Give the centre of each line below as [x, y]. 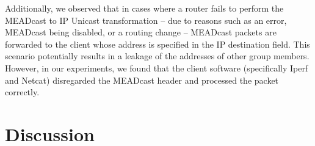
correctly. [22, 92]
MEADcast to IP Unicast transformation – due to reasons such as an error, [146, 20]
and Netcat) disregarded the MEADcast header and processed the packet [142, 80]
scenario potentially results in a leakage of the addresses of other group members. [157, 56]
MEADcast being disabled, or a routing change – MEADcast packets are [141, 32]
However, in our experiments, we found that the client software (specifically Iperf [157, 68]
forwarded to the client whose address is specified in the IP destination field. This [157, 44]
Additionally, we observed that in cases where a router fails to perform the [144, 8]
